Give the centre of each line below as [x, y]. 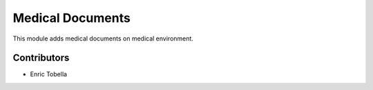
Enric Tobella [49, 74]
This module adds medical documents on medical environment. [103, 38]
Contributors [41, 58]
